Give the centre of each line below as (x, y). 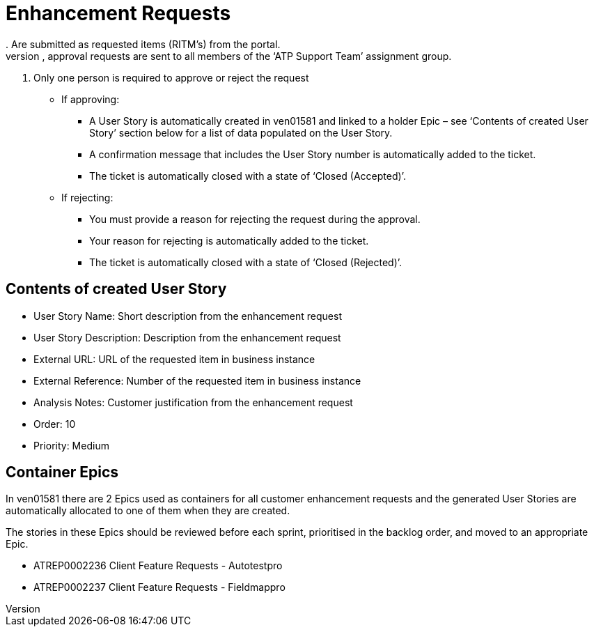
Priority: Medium (71, 445)
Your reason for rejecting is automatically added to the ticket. (229, 240)
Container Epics (62, 472)
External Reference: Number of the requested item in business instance (197, 380)
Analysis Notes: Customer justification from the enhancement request (193, 402)
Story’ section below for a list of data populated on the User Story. (241, 132)
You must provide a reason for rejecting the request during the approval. (255, 219)
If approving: (91, 99)
